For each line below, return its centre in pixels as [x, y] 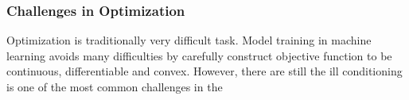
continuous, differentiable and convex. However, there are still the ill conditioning [204, 71]
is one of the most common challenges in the [115, 87]
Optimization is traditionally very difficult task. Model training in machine [189, 40]
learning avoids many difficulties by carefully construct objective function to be [199, 55]
